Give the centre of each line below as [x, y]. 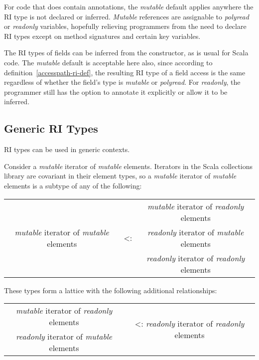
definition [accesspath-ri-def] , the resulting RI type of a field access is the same [125, 72]
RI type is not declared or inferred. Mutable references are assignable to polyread [127, 16]
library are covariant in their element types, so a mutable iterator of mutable [120, 176]
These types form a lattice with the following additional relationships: [111, 290]
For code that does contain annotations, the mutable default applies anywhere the [129, 6]
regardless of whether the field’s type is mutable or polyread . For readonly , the [122, 82]
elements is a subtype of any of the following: [73, 185]
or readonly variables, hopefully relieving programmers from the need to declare [125, 26]
